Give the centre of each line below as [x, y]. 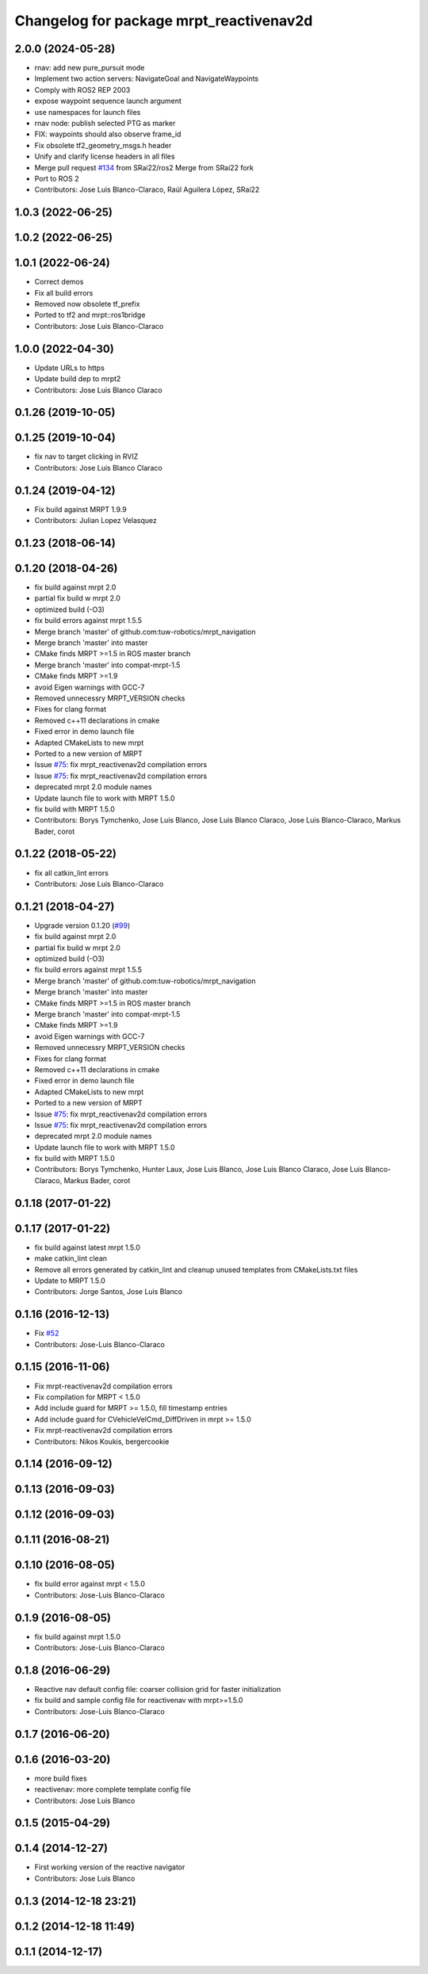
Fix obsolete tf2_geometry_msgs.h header [103, 145]
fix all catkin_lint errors [71, 872]
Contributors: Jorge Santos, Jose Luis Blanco [108, 1292]
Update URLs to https [69, 368]
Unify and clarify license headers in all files [105, 157]
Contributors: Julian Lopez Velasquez [96, 521]
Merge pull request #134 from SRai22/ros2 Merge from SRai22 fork [144, 167]
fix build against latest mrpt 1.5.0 [87, 1247]
